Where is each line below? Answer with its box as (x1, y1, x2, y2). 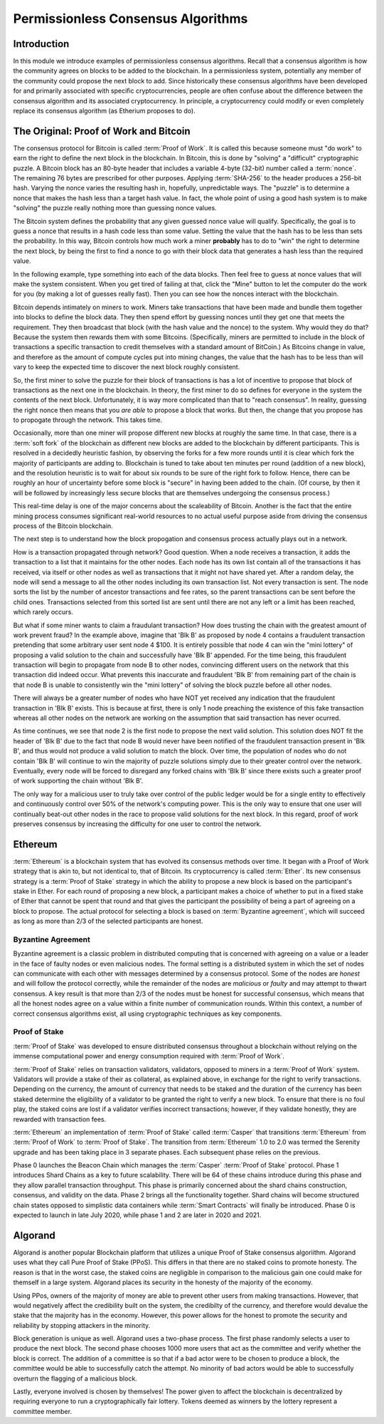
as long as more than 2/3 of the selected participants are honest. (13, 917, 203, 926)
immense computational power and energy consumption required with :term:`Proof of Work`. (13, 1052, 284, 1061)
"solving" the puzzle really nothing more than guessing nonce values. (13, 204, 217, 212)
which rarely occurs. (13, 608, 74, 616)
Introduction (13, 38, 70, 50)
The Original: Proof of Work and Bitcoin (13, 125, 191, 137)
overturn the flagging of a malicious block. (13, 1374, 138, 1383)
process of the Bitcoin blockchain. (13, 521, 113, 530)
